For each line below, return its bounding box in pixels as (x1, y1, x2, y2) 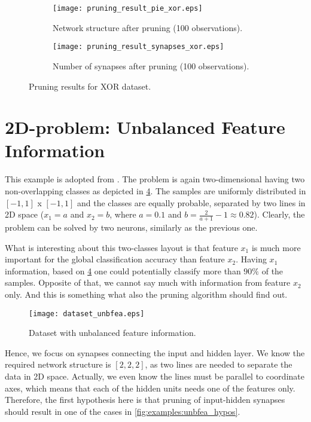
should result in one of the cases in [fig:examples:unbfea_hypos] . (5, 405, 240, 417)
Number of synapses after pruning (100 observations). (53, 59, 249, 72)
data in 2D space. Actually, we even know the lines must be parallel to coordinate (5, 370, 304, 383)
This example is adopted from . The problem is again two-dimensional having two (5, 173, 305, 185)
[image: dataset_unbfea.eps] (29, 309, 145, 318)
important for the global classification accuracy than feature (5, 253, 225, 265)
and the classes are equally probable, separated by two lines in (77, 196, 306, 209)
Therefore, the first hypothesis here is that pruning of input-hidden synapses (5, 393, 285, 406)
